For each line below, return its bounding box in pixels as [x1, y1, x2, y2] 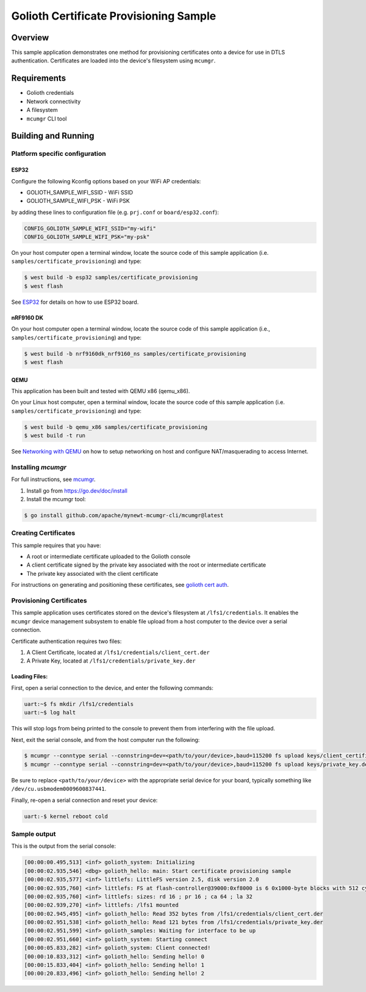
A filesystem [26, 106, 58, 114]
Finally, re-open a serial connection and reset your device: [11, 796, 158, 804]
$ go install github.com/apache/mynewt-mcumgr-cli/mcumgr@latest [24, 512, 224, 519]
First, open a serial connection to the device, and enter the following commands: [11, 684, 213, 691]
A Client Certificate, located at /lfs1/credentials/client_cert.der [26, 648, 210, 656]
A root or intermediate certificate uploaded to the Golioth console [26, 553, 191, 560]
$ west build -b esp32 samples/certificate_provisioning [24, 274, 198, 281]
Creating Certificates [11, 529, 76, 537]
